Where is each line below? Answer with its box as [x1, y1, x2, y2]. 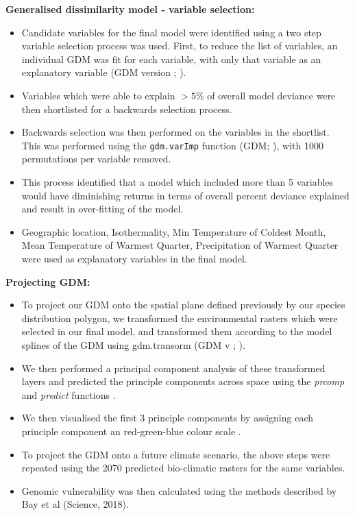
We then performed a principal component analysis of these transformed [21, 360, 326, 375]
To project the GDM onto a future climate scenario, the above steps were [21, 447, 330, 461]
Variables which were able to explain [21, 88, 175, 102]
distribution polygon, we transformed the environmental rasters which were [21, 310, 338, 325]
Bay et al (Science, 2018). [21, 497, 129, 511]
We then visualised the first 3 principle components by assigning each [21, 410, 314, 425]
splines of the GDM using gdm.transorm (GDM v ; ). [21, 337, 245, 352]
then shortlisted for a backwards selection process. [21, 101, 232, 116]
